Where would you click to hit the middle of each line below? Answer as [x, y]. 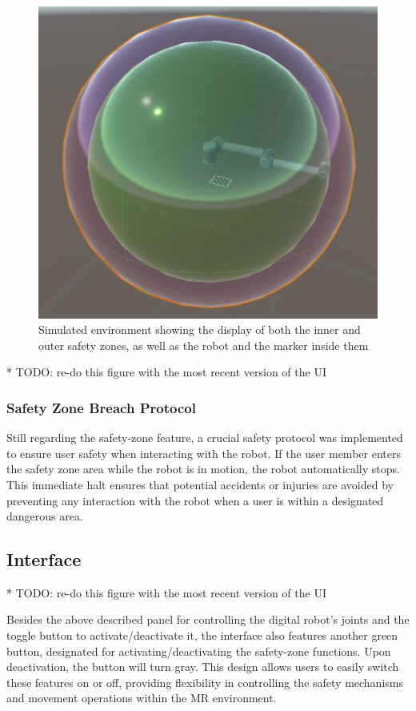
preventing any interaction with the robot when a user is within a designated [195, 500]
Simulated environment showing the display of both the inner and [200, 329]
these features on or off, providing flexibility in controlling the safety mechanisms [205, 682]
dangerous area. [45, 516]
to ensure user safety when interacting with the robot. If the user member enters [204, 453]
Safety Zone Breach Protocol [101, 407]
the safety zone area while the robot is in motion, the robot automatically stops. [203, 469]
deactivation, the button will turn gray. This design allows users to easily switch [203, 667]
